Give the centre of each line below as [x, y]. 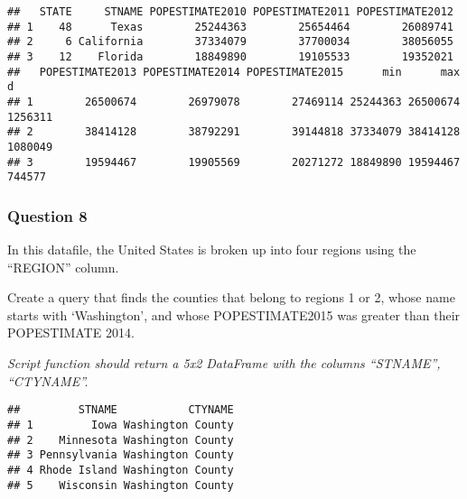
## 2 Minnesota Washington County [121, 440]
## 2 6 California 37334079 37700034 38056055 [230, 42]
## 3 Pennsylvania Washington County [121, 455]
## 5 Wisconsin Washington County [121, 485]
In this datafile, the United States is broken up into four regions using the [212, 249]
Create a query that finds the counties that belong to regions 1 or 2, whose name [231, 297]
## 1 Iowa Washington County [121, 425]
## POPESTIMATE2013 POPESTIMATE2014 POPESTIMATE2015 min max [234, 72]
